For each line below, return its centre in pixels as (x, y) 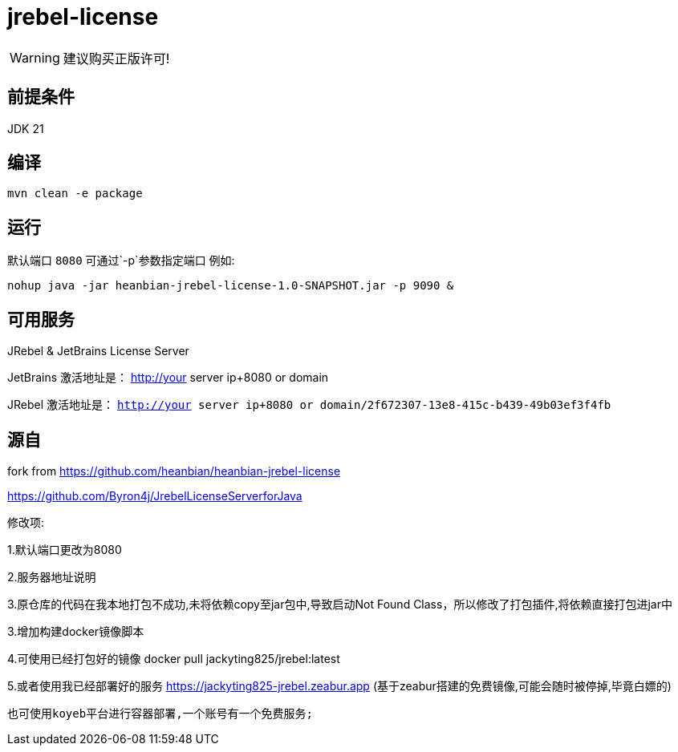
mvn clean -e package (75, 194)
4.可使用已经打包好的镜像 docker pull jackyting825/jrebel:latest (174, 658)
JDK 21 (26, 128)
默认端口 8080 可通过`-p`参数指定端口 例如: (121, 261)
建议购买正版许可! (116, 58)
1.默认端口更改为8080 (65, 549)
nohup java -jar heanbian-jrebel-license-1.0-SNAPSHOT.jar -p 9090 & (231, 286)
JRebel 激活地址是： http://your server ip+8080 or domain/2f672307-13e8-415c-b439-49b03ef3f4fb (309, 405)
